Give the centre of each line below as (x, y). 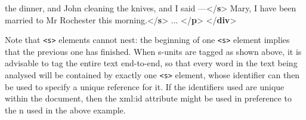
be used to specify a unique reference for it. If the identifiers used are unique (145, 86)
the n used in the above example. (65, 110)
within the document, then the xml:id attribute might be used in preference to (148, 98)
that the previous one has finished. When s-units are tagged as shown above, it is (153, 51)
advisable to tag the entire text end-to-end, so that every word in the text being (151, 63)
